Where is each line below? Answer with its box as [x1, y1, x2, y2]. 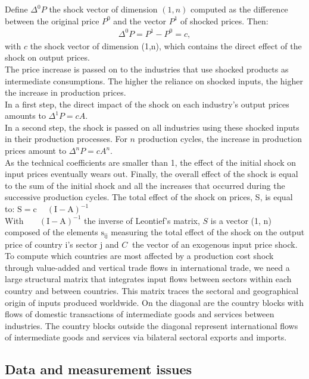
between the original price [5, 14, 99, 27]
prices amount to [5, 144, 67, 157]
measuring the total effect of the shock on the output [111, 226, 305, 238]
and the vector [113, 14, 167, 27]
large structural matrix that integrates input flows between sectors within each [5, 273, 292, 285]
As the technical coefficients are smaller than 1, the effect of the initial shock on [5, 156, 296, 168]
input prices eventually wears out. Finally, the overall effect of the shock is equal [5, 168, 298, 180]
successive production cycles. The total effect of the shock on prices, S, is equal [5, 191, 293, 203]
